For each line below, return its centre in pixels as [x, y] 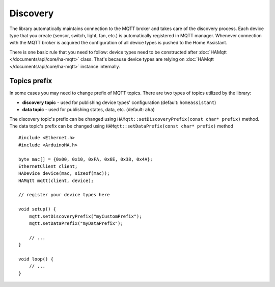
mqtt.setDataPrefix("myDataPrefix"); [76, 224]
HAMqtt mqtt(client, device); [56, 180]
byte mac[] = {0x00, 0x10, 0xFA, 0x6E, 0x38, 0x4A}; [86, 159]
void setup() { [37, 209]
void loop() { [36, 259]
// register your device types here [64, 195]
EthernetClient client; [48, 166]
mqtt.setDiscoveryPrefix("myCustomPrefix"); [85, 216]
